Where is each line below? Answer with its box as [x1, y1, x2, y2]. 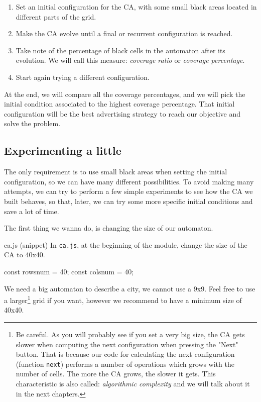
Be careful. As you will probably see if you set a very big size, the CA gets [16, 329, 245, 339]
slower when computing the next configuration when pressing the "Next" [16, 339, 238, 349]
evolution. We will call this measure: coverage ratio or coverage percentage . [16, 55, 245, 65]
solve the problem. [4, 118, 61, 129]
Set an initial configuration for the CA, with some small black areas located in [16, 2, 257, 12]
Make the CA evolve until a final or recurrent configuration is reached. [16, 28, 233, 39]
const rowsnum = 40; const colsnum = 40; [4, 266, 134, 276]
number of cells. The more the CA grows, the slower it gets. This [16, 368, 216, 379]
